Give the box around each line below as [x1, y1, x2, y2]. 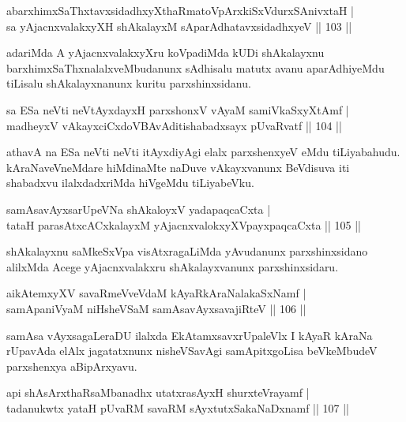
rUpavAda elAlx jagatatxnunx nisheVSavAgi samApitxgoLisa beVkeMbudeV [6, 342, 378, 359]
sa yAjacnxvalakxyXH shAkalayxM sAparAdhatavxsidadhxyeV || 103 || [6, 17, 352, 34]
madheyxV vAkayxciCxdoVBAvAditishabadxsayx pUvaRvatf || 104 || [6, 117, 342, 133]
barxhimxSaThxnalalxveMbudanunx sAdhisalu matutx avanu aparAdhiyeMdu [6, 59, 385, 76]
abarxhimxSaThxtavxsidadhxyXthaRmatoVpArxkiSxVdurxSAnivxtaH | [6, 2, 354, 18]
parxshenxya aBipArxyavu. [6, 357, 137, 374]
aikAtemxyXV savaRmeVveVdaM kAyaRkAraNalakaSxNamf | [6, 285, 306, 301]
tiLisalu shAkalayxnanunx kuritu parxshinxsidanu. [6, 75, 251, 91]
